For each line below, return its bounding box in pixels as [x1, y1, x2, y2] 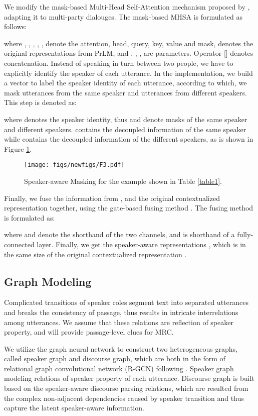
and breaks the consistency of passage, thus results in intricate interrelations [4, 306, 238, 317]
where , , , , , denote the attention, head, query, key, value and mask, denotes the [4, 38, 253, 48]
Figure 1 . [4, 143, 32, 154]
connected [4, 239, 35, 249]
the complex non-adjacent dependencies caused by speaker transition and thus [4, 392, 244, 403]
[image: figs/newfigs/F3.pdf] [24, 161, 125, 169]
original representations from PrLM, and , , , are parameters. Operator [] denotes [4, 48, 253, 58]
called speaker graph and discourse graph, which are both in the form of [4, 353, 225, 364]
